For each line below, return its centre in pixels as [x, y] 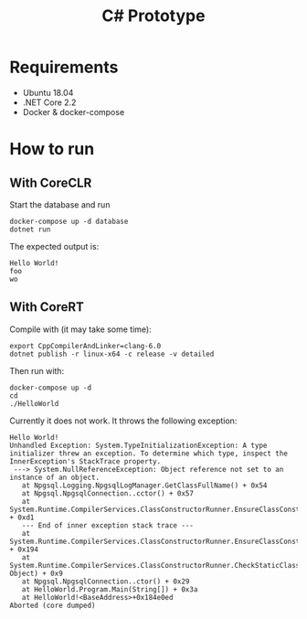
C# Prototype [153, 16]
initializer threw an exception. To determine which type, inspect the [148, 454]
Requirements [64, 67]
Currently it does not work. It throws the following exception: [123, 421]
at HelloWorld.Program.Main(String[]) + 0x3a [110, 589]
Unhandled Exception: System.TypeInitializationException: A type [138, 445]
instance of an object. [55, 477]
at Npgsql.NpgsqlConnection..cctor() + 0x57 [108, 493]
